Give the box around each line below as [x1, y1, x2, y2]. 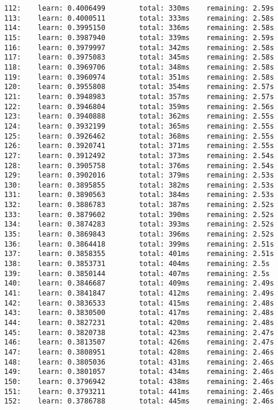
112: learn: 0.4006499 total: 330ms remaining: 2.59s [4, 4, 274, 12]
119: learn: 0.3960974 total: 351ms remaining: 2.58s [4, 73, 274, 81]
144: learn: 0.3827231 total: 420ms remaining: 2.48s [4, 319, 274, 327]
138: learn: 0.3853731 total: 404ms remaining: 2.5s [4, 260, 270, 268]
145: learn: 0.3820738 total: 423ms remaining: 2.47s [4, 328, 274, 337]
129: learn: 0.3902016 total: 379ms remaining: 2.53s [4, 171, 274, 180]
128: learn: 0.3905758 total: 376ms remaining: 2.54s [4, 161, 274, 170]
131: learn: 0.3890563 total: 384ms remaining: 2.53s [4, 191, 274, 199]
